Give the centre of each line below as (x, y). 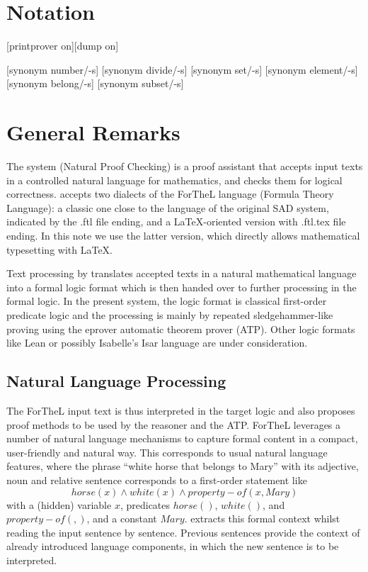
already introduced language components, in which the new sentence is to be (173, 546)
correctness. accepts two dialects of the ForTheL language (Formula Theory (170, 194)
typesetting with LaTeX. (59, 249)
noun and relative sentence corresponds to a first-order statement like (157, 480)
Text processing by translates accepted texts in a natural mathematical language (182, 273)
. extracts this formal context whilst (262, 518)
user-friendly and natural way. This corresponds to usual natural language (167, 452)
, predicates (145, 504)
